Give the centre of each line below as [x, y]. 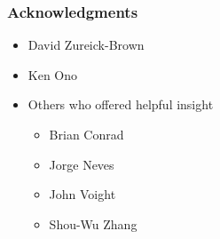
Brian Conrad [86, 134]
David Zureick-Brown [86, 45]
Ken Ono [53, 74]
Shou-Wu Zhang [93, 223]
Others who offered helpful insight [121, 104]
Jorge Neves [82, 164]
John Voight [82, 194]
